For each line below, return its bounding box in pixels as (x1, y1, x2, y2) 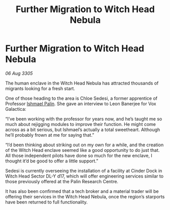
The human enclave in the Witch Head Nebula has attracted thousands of (5, 80, 159, 86)
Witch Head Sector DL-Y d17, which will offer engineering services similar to (5, 173, 164, 179)
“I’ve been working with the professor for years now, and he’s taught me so (5, 115, 162, 122)
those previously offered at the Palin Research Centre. (5, 178, 118, 184)
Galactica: (5, 106, 26, 112)
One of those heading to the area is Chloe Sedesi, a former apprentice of (5, 95, 158, 101)
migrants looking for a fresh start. (5, 85, 75, 92)
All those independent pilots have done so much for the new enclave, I (5, 152, 152, 158)
